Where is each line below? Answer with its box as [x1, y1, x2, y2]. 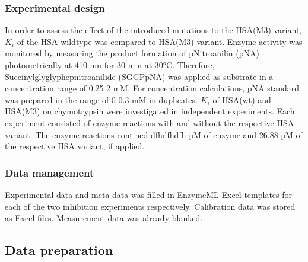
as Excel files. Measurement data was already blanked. [5, 212, 203, 224]
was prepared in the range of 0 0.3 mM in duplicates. [5, 93, 198, 106]
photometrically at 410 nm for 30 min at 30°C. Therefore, [5, 59, 215, 71]
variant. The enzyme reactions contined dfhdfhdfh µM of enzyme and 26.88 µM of [5, 128, 303, 140]
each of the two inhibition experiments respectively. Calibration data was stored [5, 200, 296, 212]
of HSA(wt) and [212, 93, 271, 106]
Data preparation [5, 241, 113, 259]
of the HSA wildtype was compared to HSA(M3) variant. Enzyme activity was [17, 35, 303, 47]
